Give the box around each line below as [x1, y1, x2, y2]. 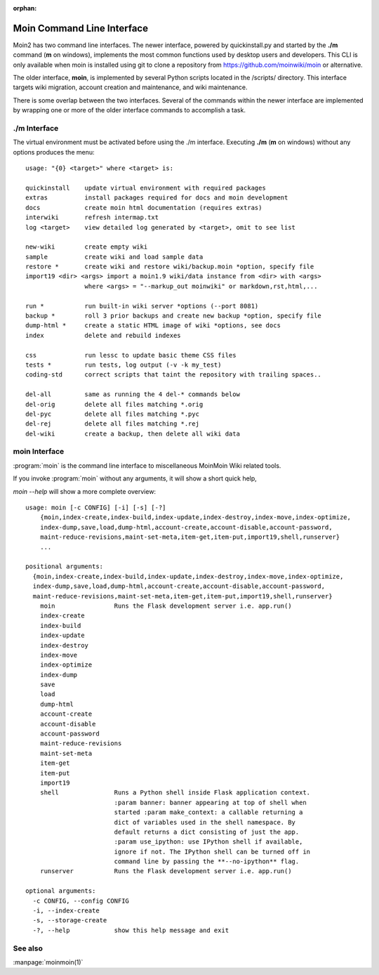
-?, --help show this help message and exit [32, 926, 230, 934]
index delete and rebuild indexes [25, 331, 182, 339]
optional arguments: [25, 887, 96, 895]
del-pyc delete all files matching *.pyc [25, 410, 200, 418]
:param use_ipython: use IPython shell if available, [114, 838, 303, 846]
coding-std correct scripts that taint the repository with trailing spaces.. [25, 371, 322, 379]
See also [13, 943, 44, 953]
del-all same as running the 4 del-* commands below [25, 391, 240, 398]
